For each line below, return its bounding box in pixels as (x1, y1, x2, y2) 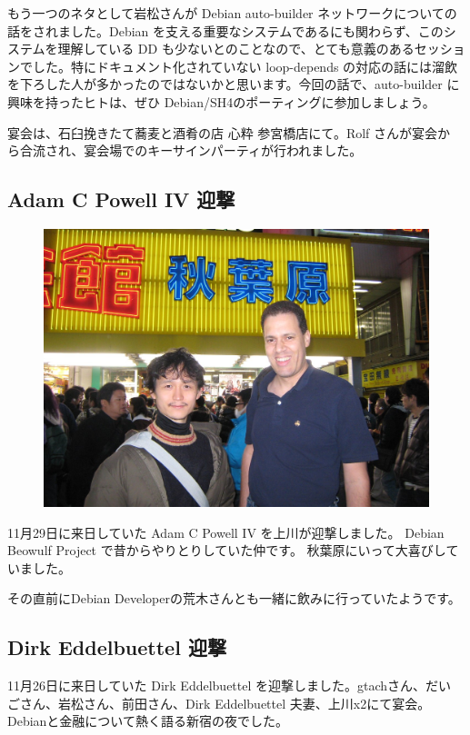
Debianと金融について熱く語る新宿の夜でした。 (7, 711, 288, 730)
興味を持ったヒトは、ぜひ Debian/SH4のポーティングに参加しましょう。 (7, 92, 435, 111)
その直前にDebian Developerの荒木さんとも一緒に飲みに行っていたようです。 (7, 589, 461, 608)
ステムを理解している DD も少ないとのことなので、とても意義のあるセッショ (7, 39, 465, 58)
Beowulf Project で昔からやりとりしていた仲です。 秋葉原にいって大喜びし (7, 541, 446, 560)
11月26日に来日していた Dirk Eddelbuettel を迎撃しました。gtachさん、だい (7, 676, 452, 695)
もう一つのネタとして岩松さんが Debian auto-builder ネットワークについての (7, 4, 457, 22)
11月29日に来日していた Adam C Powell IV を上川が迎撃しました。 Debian (7, 522, 445, 541)
